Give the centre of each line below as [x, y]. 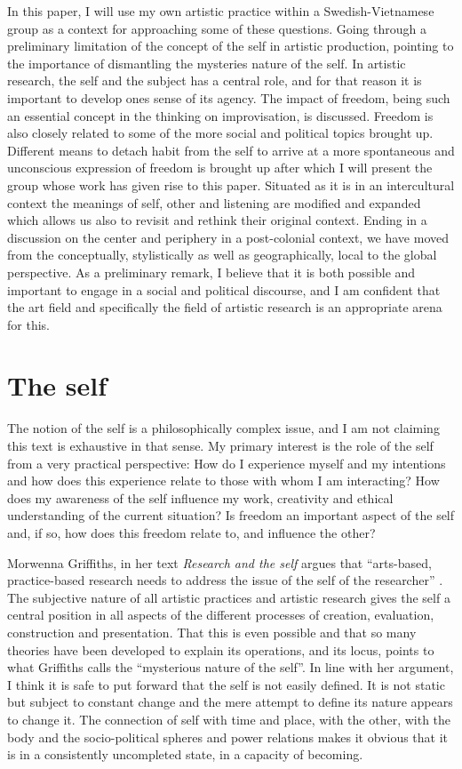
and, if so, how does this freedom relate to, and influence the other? [191, 532]
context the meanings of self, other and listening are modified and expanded [214, 202]
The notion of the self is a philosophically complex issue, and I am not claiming [223, 428]
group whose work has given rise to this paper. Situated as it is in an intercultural [231, 184]
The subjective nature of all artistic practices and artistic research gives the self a [229, 597]
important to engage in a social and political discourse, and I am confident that [224, 289]
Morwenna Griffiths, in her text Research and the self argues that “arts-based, [219, 562]
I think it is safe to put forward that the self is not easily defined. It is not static [226, 684]
